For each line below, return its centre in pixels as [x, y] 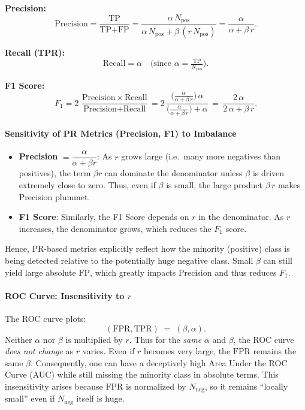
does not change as [39, 351]
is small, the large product [214, 184]
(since [161, 64]
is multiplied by [94, 339]
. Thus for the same [165, 339]
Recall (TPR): [35, 52]
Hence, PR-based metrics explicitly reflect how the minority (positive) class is [147, 248]
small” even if [30, 398]
